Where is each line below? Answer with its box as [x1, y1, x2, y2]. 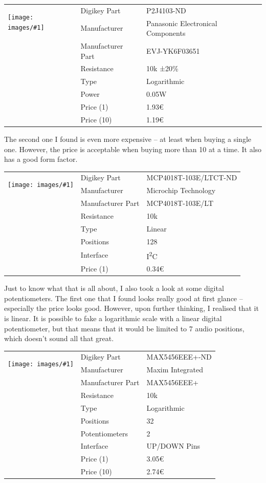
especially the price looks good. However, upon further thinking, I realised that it [4, 303, 259, 313]
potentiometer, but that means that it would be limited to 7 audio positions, [4, 323, 245, 333]
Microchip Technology [146, 185, 216, 196]
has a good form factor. [4, 154, 78, 164]
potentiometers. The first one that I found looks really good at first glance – [4, 292, 243, 303]
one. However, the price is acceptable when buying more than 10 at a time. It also [4, 143, 262, 154]
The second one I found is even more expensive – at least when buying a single [4, 133, 251, 144]
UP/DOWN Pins [146, 440, 201, 451]
